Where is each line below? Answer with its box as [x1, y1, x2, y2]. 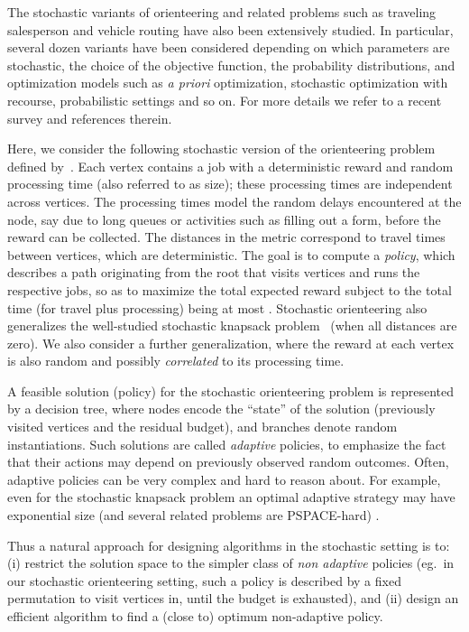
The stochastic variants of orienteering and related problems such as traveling [7, 3, 437, 21]
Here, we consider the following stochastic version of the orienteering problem [7, 139, 436, 158]
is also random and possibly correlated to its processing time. [7, 351, 345, 370]
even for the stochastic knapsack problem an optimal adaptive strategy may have [7, 488, 455, 507]
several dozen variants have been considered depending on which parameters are [7, 38, 450, 57]
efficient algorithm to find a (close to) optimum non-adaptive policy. [7, 607, 383, 625]
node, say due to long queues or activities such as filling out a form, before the [7, 209, 441, 228]
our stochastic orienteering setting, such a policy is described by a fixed [7, 571, 401, 590]
